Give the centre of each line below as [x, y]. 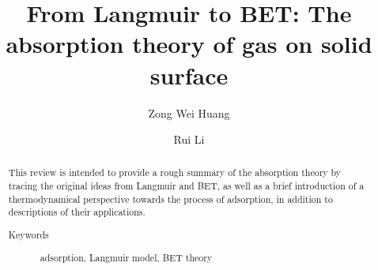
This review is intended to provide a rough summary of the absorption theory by [175, 172]
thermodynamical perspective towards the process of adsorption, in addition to [170, 199]
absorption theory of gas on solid [189, 44]
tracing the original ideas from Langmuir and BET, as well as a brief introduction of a [186, 186]
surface [189, 75]
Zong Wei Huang [189, 112]
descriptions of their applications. [77, 212]
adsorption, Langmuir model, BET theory [126, 257]
